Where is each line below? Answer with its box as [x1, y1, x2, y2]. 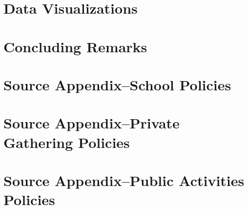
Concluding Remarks [3, 36, 147, 56]
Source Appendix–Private [3, 113, 180, 133]
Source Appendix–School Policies [3, 74, 231, 94]
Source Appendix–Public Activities [3, 170, 245, 190]
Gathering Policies [3, 132, 130, 152]
